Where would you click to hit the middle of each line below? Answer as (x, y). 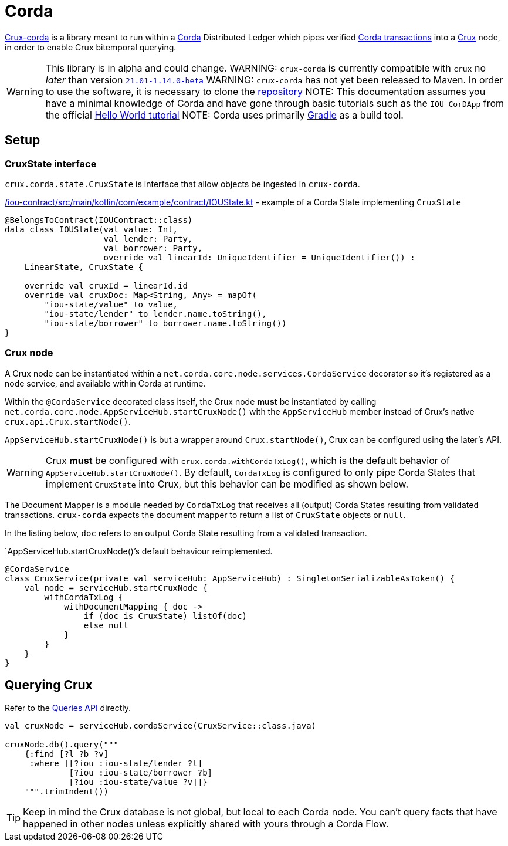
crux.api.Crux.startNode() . (68, 421)
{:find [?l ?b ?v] (67, 754)
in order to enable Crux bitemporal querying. (91, 47)
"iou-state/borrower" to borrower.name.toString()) (165, 323)
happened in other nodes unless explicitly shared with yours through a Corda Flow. (206, 823)
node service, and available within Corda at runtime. (105, 383)
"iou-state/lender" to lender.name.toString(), (155, 314)
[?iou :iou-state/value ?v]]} (138, 782)
